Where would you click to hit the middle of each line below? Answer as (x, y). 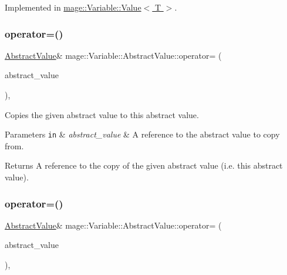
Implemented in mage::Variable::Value (73, 7)
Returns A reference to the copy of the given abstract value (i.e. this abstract (144, 165)
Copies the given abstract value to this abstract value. (102, 114)
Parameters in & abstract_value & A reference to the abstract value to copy (142, 134)
